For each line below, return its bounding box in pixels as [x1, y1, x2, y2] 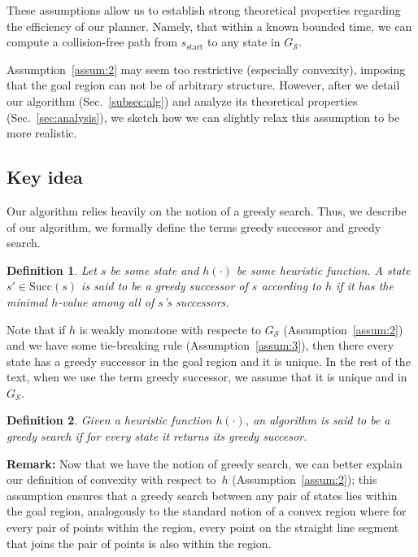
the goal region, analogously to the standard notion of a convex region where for [7, 503, 407, 520]
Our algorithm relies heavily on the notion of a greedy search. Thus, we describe [7, 202, 407, 219]
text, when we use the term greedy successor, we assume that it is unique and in [7, 368, 407, 385]
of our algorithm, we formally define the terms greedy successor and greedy [7, 218, 381, 235]
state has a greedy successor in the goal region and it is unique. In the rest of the [7, 352, 411, 369]
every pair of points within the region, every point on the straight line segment [7, 519, 399, 536]
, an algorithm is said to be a [245, 411, 390, 429]
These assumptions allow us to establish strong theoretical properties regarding [7, 2, 401, 18]
